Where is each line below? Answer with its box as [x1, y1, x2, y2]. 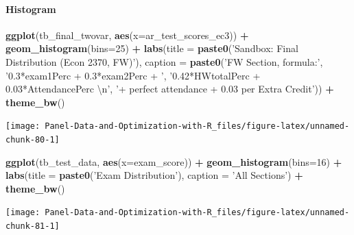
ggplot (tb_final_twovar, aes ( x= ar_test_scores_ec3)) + [5, 27, 249, 42]
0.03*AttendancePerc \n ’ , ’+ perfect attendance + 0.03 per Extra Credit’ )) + [5, 82, 334, 96]
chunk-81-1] [5, 221, 60, 232]
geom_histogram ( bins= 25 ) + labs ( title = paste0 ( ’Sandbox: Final [5, 41, 298, 55]
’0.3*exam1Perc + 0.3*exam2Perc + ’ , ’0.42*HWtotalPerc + [5, 68, 261, 82]
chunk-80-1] [5, 135, 60, 145]
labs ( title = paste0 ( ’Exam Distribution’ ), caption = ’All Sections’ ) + [5, 168, 303, 182]
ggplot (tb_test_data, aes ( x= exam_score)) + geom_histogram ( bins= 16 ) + [5, 154, 342, 169]
